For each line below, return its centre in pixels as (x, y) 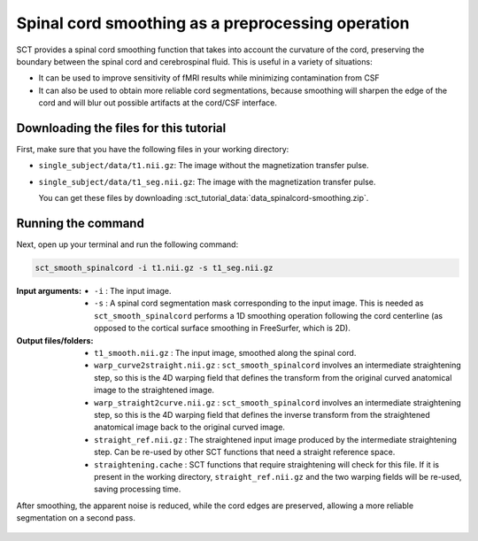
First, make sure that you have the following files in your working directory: (153, 150)
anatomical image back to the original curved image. (189, 427)
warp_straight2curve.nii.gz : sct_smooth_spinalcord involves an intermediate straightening (278, 402)
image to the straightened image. (154, 390)
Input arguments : (49, 291)
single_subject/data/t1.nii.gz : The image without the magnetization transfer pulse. (204, 166)
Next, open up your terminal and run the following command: (127, 244)
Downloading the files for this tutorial (121, 128)
